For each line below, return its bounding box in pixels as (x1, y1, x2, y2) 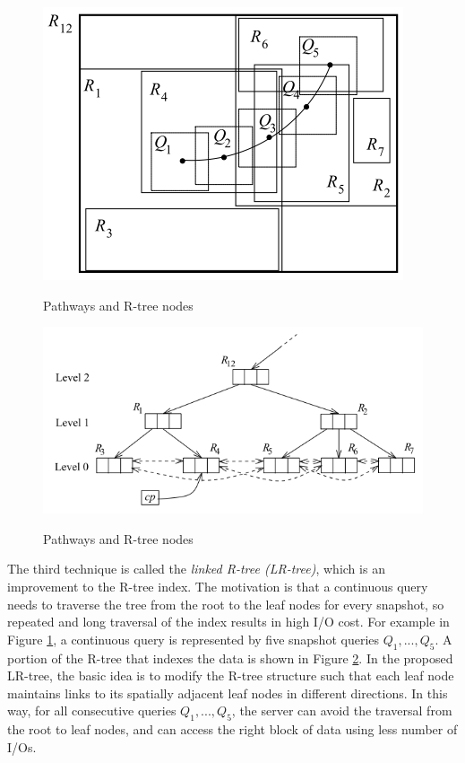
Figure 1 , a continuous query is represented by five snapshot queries (7, 629, 380, 648)
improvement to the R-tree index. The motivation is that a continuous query (7, 577, 428, 596)
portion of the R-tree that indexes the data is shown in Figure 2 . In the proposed (7, 648, 453, 667)
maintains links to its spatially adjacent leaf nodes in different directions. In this (7, 683, 448, 702)
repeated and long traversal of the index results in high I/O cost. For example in (7, 612, 450, 631)
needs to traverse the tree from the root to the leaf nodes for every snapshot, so (7, 594, 444, 613)
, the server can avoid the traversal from (231, 701, 452, 720)
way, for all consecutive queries (7, 701, 177, 720)
